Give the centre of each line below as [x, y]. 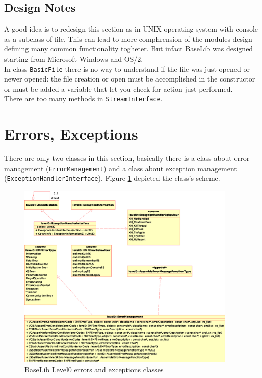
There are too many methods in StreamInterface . [83, 99]
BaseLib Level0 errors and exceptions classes [94, 370]
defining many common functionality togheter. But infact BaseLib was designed [129, 49]
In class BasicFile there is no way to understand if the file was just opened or [127, 69]
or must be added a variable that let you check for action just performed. [119, 88]
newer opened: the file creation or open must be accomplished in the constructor [130, 79]
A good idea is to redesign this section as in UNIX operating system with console [131, 29]
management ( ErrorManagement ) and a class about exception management [121, 168]
